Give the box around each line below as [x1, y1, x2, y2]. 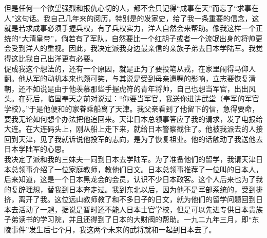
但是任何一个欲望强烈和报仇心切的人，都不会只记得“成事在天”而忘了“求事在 [4, 3, 259, 13]
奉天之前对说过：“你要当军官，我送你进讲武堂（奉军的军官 [61, 93, 259, 104]
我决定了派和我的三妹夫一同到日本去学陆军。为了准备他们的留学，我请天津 [4, 153, 256, 164]
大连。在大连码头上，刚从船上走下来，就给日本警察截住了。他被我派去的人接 [4, 123, 263, 134]
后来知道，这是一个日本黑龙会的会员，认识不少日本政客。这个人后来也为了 [4, 174, 256, 185]
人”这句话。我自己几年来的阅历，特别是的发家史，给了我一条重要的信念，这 [4, 12, 259, 23]
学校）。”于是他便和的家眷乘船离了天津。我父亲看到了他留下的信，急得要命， [4, 103, 259, 114]
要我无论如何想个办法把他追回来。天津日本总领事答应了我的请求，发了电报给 [4, 113, 263, 124]
